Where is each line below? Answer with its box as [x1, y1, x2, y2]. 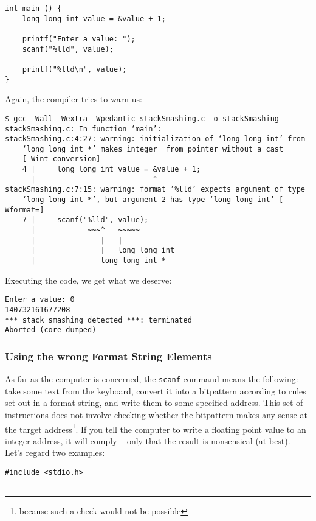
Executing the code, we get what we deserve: [5, 273, 172, 286]
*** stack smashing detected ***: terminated [5, 315, 192, 324]
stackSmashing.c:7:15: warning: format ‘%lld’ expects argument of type [5, 185, 305, 194]
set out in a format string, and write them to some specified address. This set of [5, 396, 303, 409]
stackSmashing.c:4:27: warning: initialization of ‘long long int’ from [5, 135, 305, 144]
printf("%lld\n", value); [22, 65, 127, 74]
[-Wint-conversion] [22, 155, 101, 164]
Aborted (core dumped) [5, 326, 97, 335]
